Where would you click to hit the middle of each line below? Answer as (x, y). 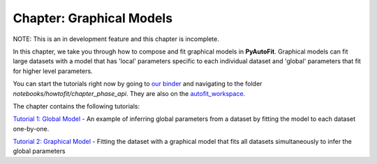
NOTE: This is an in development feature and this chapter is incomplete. (116, 39)
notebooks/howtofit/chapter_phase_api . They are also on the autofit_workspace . (129, 93)
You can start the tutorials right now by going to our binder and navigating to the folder (138, 84)
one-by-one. (31, 129)
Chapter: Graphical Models (93, 18)
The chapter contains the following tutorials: (76, 106)
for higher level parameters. (53, 71)
